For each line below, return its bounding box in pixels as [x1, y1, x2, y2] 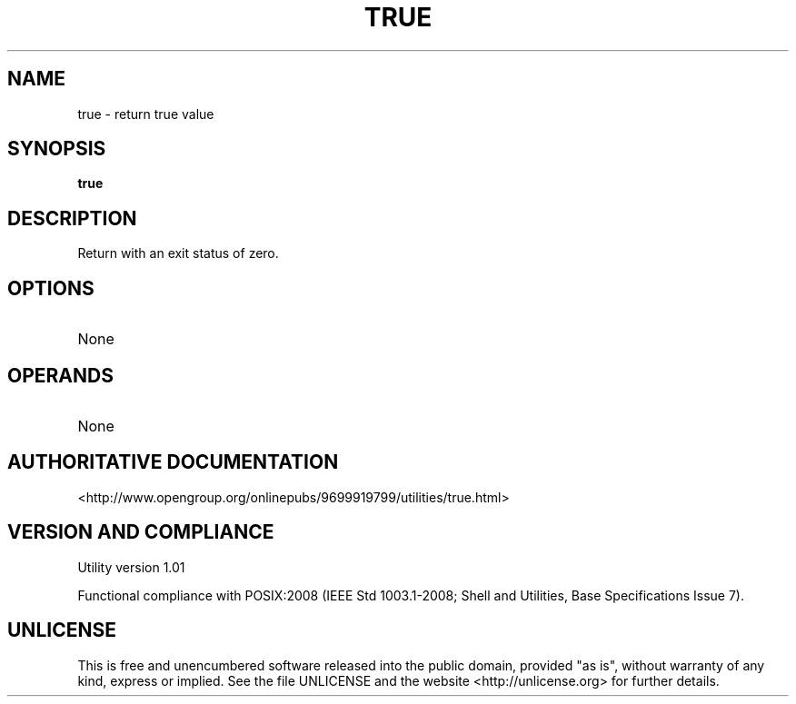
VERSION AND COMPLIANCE [7, 521, 274, 544]
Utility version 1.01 [77, 559, 185, 575]
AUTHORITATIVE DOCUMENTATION [7, 451, 339, 474]
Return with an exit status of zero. [77, 245, 279, 262]
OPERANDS [7, 363, 114, 387]
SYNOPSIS [7, 137, 106, 161]
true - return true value [77, 105, 214, 122]
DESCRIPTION [7, 206, 137, 230]
